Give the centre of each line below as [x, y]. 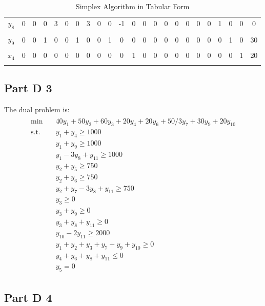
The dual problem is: [37, 109]
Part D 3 [28, 88]
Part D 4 [28, 297]
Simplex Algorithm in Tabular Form [132, 6]
